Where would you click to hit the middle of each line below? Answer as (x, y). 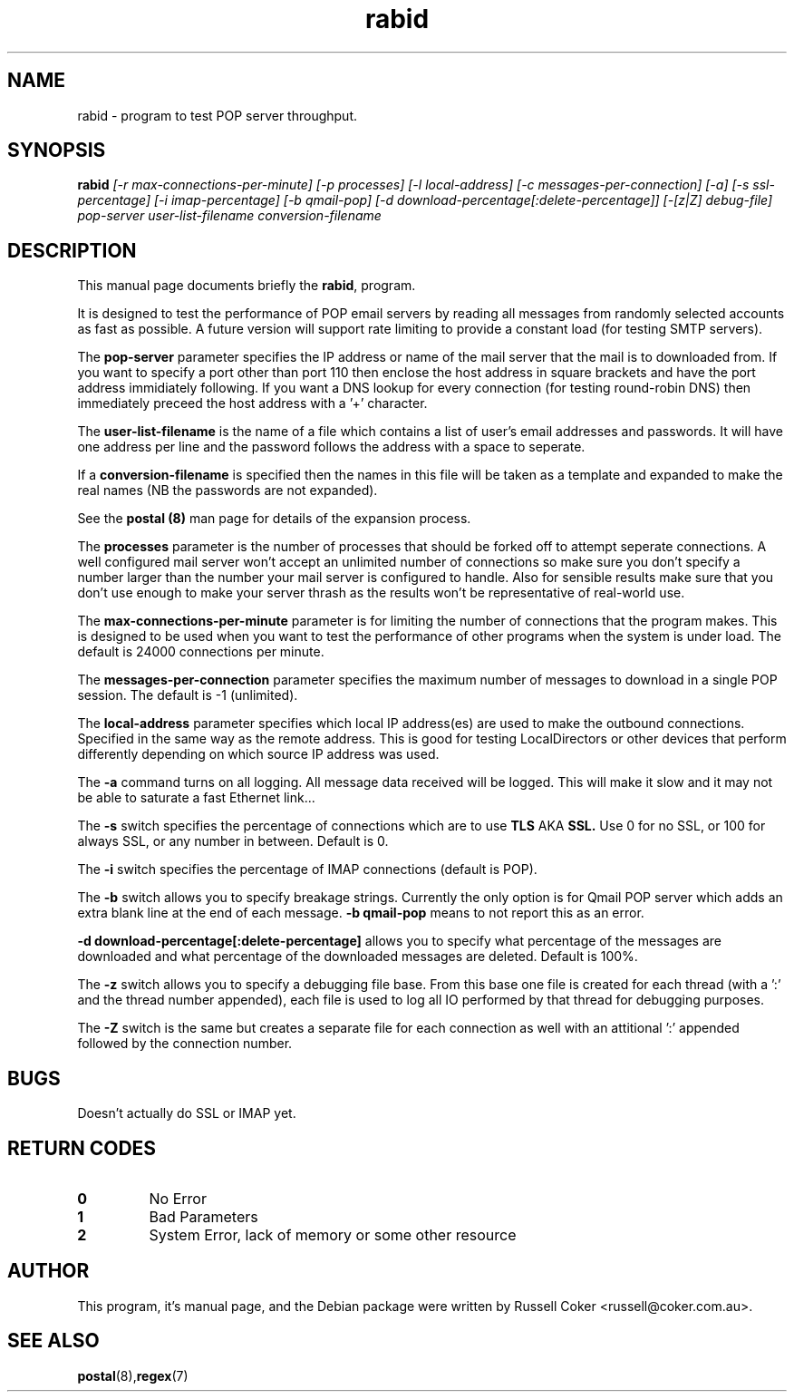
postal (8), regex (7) (133, 1375)
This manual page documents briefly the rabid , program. (247, 286)
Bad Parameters (203, 1216)
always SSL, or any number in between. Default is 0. (233, 841)
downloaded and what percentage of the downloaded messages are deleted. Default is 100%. (358, 957)
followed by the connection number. (185, 1044)
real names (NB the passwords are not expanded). (228, 491)
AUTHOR (48, 1271)
